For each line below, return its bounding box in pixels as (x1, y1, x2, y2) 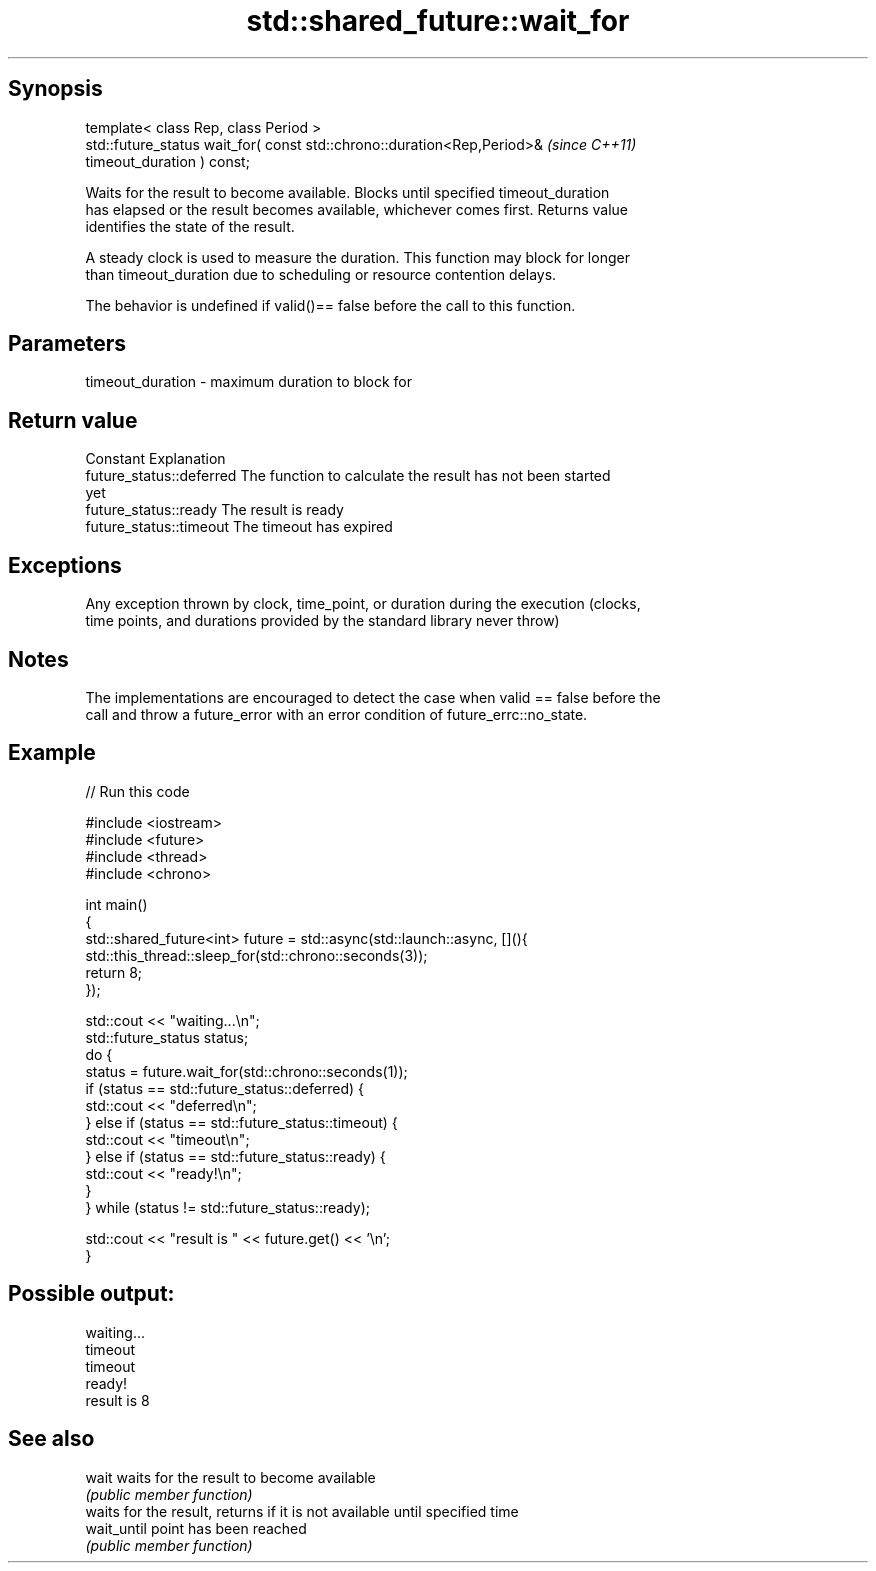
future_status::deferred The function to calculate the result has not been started (85, 467, 611, 485)
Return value (8, 407, 138, 433)
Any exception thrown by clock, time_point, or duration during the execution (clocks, (85, 595, 641, 613)
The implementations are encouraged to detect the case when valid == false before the (85, 688, 661, 706)
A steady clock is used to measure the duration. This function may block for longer (85, 248, 630, 266)
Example (8, 740, 96, 766)
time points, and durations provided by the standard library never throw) (85, 612, 560, 630)
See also (8, 1426, 95, 1452)
